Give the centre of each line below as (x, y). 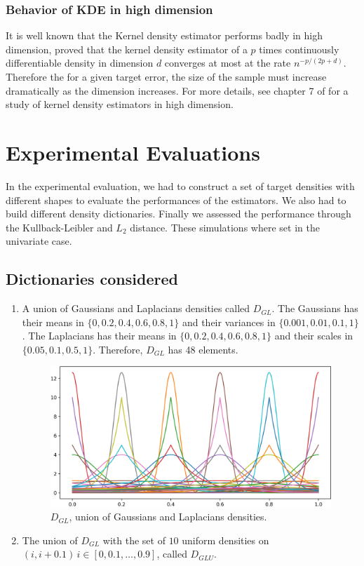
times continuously (299, 49)
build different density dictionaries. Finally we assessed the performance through (178, 214)
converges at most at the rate (228, 63)
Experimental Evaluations (133, 152)
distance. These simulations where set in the (225, 227)
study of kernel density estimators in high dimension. (120, 104)
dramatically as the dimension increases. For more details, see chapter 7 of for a (177, 90)
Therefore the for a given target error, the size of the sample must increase (166, 76)
